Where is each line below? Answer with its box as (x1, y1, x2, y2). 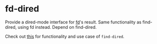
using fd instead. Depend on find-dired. (17, 24, 97, 30)
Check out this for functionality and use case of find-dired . (5, 33, 125, 39)
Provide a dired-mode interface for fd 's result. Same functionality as (5, 19, 142, 25)
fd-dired (5, 3, 39, 14)
